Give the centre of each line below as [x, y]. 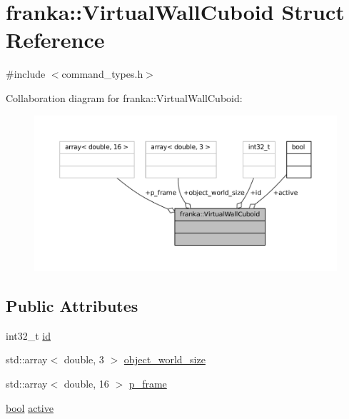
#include [26, 74]
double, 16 [86, 383]
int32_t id [29, 335]
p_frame [148, 383]
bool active [30, 407]
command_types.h [102, 74]
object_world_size [165, 359]
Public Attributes [72, 305]
